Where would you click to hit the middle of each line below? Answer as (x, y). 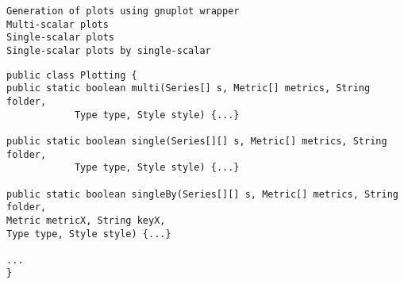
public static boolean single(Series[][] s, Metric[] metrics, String (197, 141)
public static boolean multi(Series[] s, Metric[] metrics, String (189, 88)
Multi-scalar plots (58, 24)
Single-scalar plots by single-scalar (109, 50)
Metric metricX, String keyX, (86, 220)
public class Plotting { (72, 75)
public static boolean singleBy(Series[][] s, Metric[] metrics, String (202, 194)
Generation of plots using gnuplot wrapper (123, 11)
